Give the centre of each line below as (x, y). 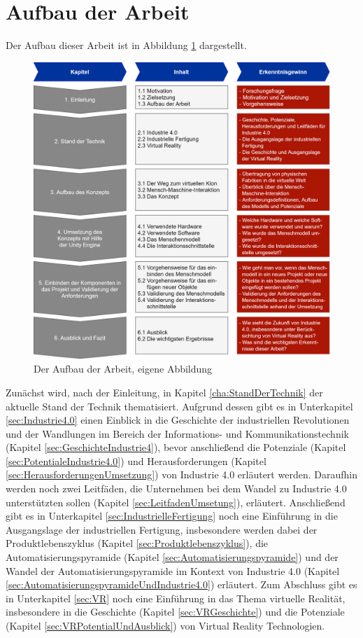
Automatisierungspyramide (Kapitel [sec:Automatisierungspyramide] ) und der (172, 557)
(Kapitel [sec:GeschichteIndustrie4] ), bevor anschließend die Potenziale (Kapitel (176, 447)
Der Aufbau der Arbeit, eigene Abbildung (123, 369)
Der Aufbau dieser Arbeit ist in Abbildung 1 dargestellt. (126, 45)
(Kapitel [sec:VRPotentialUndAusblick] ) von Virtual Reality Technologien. (165, 625)
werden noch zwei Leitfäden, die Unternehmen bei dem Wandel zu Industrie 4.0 (176, 488)
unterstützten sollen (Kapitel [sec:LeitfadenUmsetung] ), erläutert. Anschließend (176, 502)
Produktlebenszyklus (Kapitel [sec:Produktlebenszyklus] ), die (137, 543)
